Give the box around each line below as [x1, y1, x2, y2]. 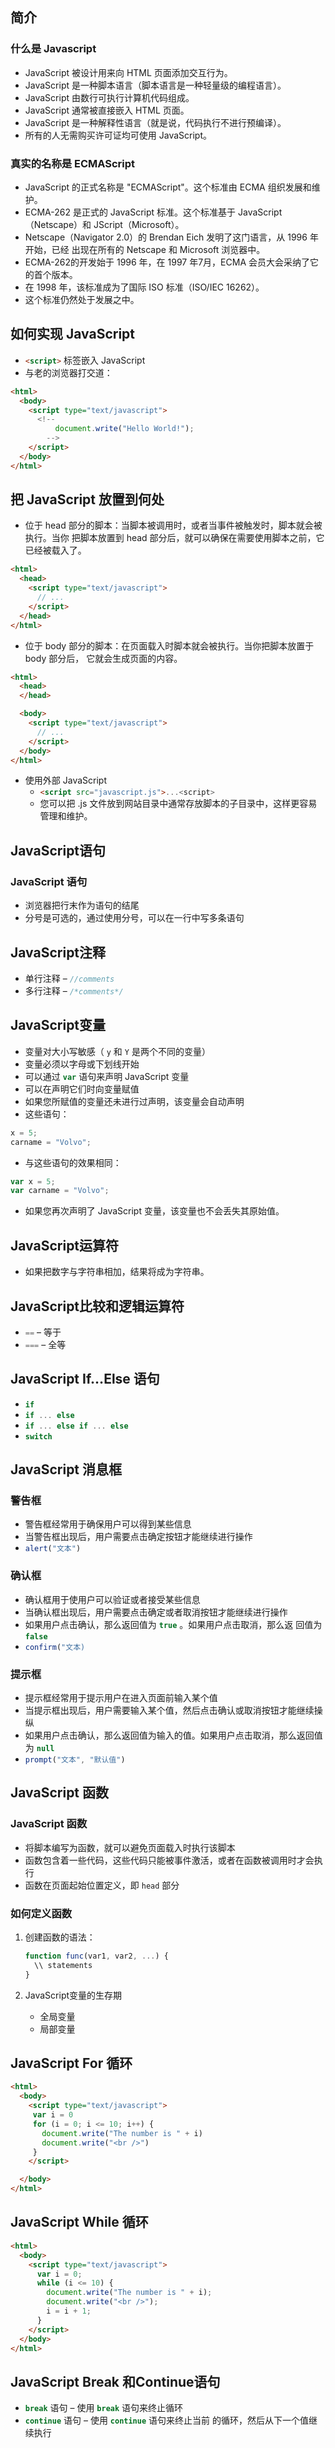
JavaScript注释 [10, 944, 107, 961]
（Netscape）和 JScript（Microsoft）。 [24, 218, 185, 230]
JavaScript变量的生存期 [24, 1989, 123, 2001]
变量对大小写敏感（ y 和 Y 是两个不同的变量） [24, 1045, 211, 1057]
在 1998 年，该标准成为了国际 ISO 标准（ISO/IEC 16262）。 [24, 281, 265, 293]
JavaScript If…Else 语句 [10, 1371, 160, 1388]
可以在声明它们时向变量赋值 [24, 1083, 140, 1095]
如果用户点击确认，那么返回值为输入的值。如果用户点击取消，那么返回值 [24, 1729, 323, 1742]
